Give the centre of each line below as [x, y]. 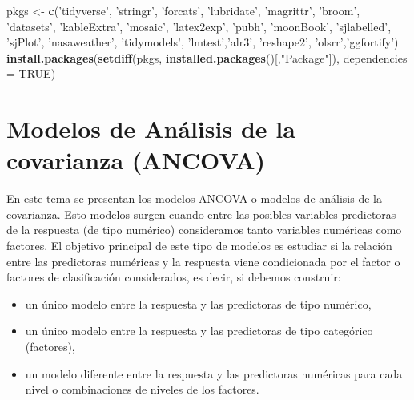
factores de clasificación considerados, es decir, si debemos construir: [174, 277]
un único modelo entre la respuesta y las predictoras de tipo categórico [199, 331]
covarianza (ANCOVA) [136, 160]
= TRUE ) [31, 73]
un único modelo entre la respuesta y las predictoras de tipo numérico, [198, 303]
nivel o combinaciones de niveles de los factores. [142, 389]
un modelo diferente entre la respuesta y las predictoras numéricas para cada [214, 373]
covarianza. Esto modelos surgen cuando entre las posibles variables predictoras [201, 214]
